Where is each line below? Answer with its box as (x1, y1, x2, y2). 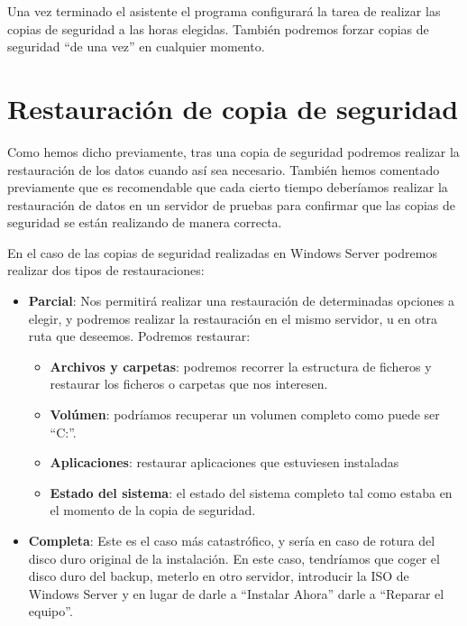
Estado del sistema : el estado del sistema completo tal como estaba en (50, 483, 453, 502)
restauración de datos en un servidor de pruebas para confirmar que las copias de (7, 195, 455, 214)
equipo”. (28, 602, 73, 621)
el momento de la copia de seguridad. (50, 501, 256, 520)
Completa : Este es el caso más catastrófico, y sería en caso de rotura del (28, 531, 435, 549)
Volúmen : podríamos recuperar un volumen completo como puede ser (50, 405, 440, 424)
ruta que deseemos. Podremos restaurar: (28, 327, 251, 345)
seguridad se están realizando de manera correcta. (7, 213, 282, 232)
